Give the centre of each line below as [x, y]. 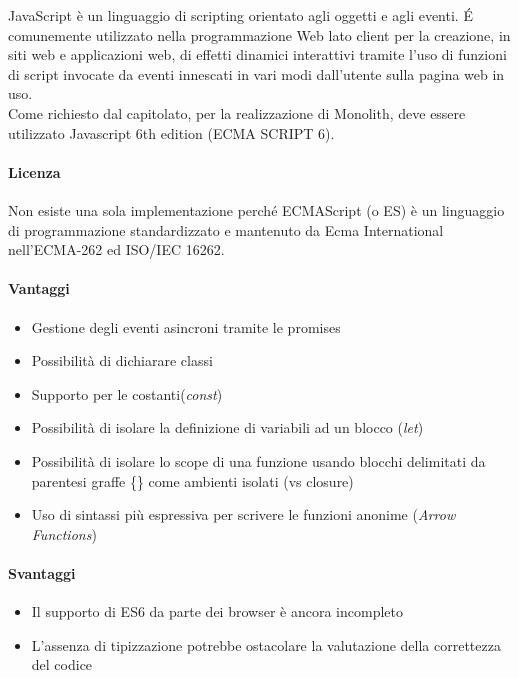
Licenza [34, 171]
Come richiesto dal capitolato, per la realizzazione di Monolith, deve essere [237, 112]
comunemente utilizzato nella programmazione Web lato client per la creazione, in [259, 34]
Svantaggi [42, 572]
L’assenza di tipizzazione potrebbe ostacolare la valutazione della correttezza [266, 644]
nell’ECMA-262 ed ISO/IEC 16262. [116, 249]
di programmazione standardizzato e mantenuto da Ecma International [226, 229]
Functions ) [64, 533]
